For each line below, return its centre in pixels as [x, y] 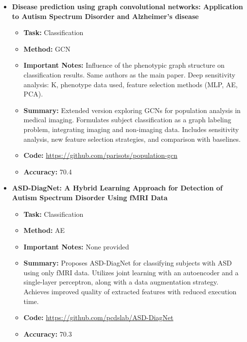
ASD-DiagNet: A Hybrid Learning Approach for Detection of [117, 188]
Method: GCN [47, 48]
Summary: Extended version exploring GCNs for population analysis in [132, 110]
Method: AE [44, 230]
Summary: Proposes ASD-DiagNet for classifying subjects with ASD [128, 263]
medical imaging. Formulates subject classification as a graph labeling [127, 120]
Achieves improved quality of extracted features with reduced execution [130, 292]
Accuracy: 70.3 [48, 333]
